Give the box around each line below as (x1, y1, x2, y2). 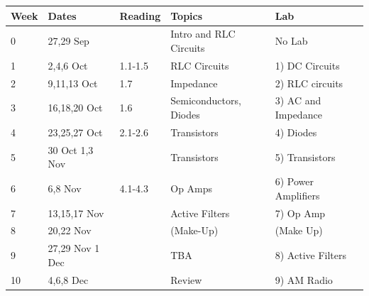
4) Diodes (275, 124, 317, 139)
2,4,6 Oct (48, 57, 88, 72)
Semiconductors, (170, 93, 241, 108)
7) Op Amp (275, 205, 326, 220)
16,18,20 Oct (48, 100, 103, 115)
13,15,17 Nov (48, 205, 104, 220)
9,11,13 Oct (48, 75, 98, 90)
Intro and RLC (170, 26, 236, 41)
